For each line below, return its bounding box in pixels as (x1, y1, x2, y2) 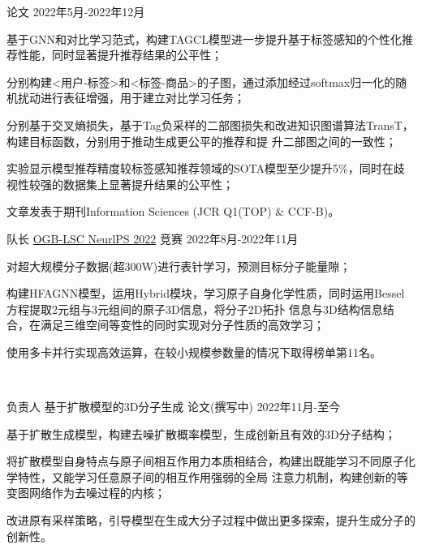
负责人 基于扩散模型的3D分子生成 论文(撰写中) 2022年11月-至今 (6, 398, 341, 415)
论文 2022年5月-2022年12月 (6, 3, 145, 19)
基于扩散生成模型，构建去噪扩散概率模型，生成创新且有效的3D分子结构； (6, 425, 396, 442)
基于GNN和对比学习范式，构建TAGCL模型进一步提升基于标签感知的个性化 (6, 30, 402, 47)
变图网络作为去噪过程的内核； (6, 484, 166, 501)
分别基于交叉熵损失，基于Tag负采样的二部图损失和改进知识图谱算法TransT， (6, 116, 414, 133)
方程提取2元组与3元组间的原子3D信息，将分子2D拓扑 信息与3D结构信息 (6, 300, 383, 317)
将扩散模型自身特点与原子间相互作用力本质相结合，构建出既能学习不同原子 (6, 452, 404, 470)
